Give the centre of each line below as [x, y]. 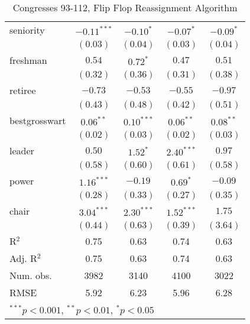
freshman [28, 60]
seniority [27, 30]
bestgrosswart [38, 120]
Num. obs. [31, 275]
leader [22, 150]
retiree [23, 90]
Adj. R [23, 258]
